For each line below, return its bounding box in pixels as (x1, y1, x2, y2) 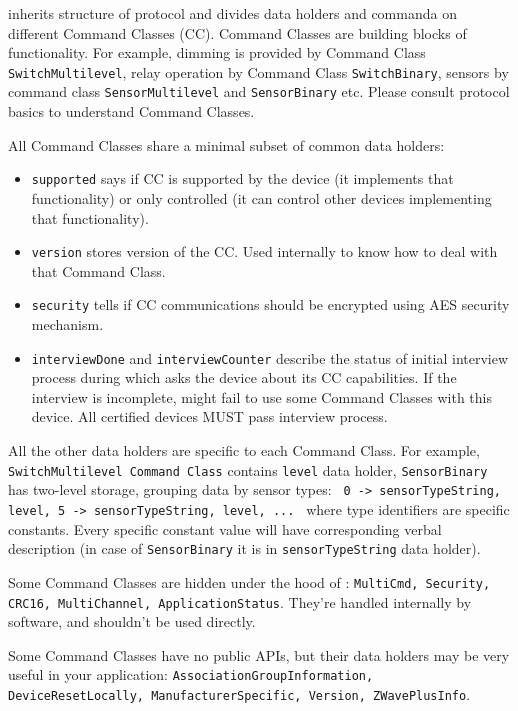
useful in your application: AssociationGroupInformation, (8, 664, 374, 685)
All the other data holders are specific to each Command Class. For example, (8, 440, 480, 461)
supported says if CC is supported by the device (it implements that (31, 168, 454, 189)
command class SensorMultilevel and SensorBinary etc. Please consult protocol (8, 81, 510, 102)
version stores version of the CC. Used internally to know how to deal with (31, 241, 498, 262)
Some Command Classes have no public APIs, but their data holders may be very (8, 644, 510, 665)
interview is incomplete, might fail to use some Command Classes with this (31, 386, 492, 407)
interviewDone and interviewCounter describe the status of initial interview (31, 347, 509, 368)
